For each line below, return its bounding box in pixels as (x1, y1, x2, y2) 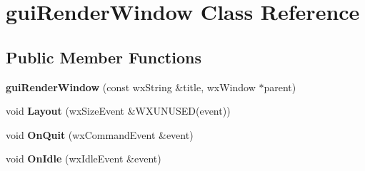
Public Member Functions (6, 46, 201, 68)
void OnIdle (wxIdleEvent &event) (6, 151, 161, 166)
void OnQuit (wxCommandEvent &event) (6, 127, 194, 142)
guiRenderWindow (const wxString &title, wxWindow (6, 79, 256, 94)
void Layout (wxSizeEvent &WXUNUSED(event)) (6, 103, 231, 118)
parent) (264, 79, 296, 94)
